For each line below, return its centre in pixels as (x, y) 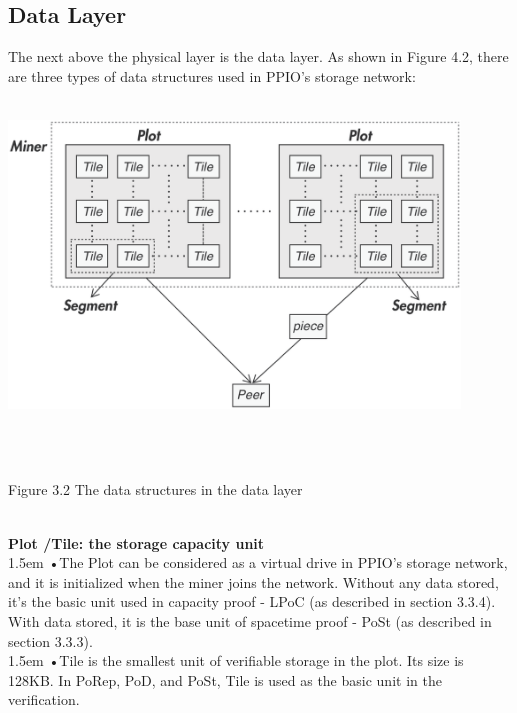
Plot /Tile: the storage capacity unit (136, 542)
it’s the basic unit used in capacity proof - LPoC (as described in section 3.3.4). (252, 601)
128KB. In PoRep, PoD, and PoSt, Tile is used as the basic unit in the (225, 679)
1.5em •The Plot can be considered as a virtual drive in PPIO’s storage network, (258, 562)
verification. (44, 699)
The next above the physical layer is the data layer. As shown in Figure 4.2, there (258, 56)
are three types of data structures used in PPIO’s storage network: (212, 75)
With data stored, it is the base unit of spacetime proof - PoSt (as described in (250, 620)
